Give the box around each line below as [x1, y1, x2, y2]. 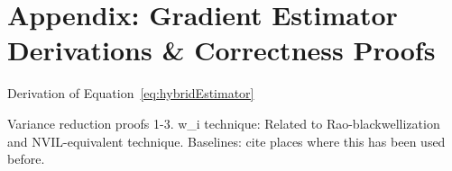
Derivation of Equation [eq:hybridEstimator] [7, 84, 254, 103]
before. [7, 149, 45, 168]
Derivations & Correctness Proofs [7, 31, 436, 68]
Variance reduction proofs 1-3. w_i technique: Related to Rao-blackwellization [7, 113, 440, 132]
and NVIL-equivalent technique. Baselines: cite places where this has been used [7, 131, 446, 150]
